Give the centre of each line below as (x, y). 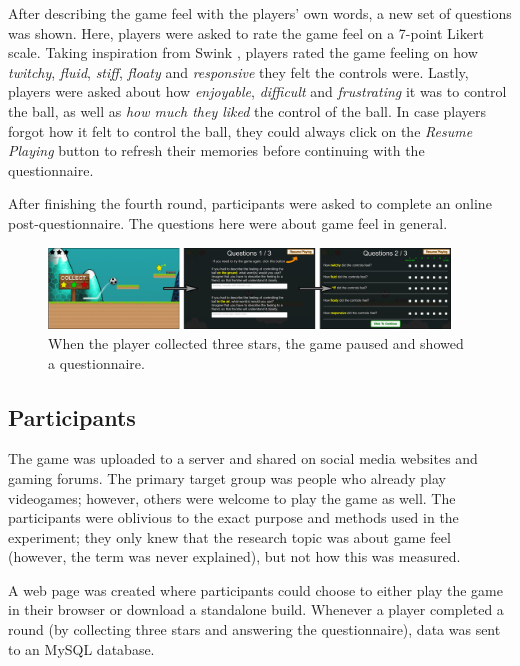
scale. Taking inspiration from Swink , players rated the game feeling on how (243, 52)
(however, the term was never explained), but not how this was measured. (234, 556)
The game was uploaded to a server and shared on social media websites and (243, 458)
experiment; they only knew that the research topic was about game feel (229, 536)
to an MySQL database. (81, 648)
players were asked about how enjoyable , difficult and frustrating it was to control (257, 91)
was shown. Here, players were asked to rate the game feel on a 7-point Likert (246, 32)
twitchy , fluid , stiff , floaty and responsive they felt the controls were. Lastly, (238, 71)
